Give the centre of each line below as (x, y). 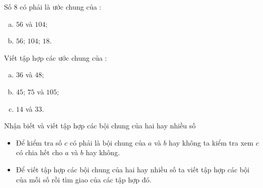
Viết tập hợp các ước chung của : (55, 57)
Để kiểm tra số (39, 142)
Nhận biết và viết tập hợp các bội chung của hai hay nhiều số (100, 126)
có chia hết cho (39, 152)
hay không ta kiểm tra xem (211, 142)
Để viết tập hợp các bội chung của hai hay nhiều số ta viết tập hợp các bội (133, 169)
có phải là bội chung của (108, 142)
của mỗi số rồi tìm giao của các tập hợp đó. (84, 179)
